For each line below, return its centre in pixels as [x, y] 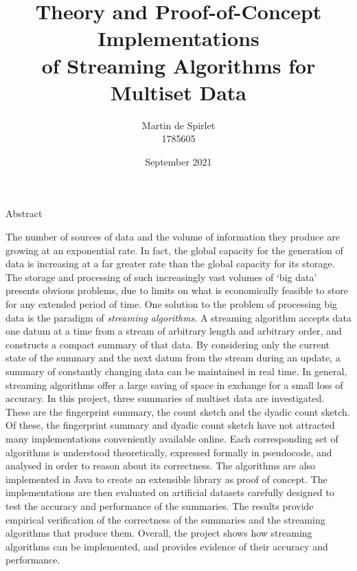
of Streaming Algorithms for [178, 65]
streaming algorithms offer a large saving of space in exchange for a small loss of [174, 384]
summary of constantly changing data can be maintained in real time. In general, [176, 371]
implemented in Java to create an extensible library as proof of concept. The [166, 479]
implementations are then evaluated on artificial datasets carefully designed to [170, 492]
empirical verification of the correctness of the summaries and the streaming [165, 519]
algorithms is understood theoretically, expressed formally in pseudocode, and [169, 452]
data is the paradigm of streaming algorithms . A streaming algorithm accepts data [178, 317]
